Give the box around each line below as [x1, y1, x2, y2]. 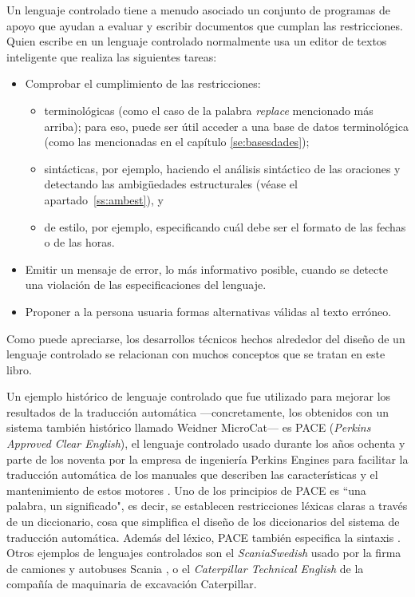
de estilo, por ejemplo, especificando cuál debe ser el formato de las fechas [44, 218, 406, 235]
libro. [6, 361, 32, 378]
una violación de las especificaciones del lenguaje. [25, 276, 267, 293]
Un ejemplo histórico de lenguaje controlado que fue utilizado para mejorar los [6, 388, 391, 405]
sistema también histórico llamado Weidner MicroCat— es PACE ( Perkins [6, 419, 371, 436]
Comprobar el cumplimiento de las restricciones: [25, 75, 261, 92]
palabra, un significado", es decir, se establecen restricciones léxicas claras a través [6, 497, 408, 514]
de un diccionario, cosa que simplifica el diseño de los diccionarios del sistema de [6, 513, 400, 530]
